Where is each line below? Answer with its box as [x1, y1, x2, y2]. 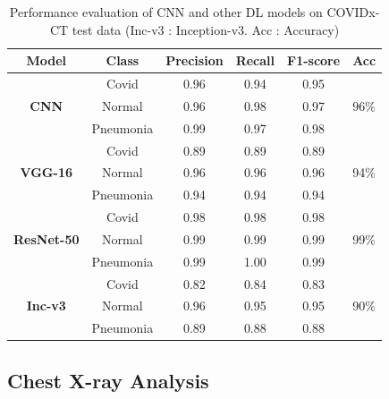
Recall [235, 51, 275, 70]
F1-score [287, 51, 341, 70]
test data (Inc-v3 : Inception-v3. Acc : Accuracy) [72, 20, 340, 38]
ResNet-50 [13, 229, 80, 248]
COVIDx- [326, 3, 380, 21]
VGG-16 [20, 163, 72, 182]
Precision [165, 51, 224, 70]
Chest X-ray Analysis [7, 366, 209, 394]
